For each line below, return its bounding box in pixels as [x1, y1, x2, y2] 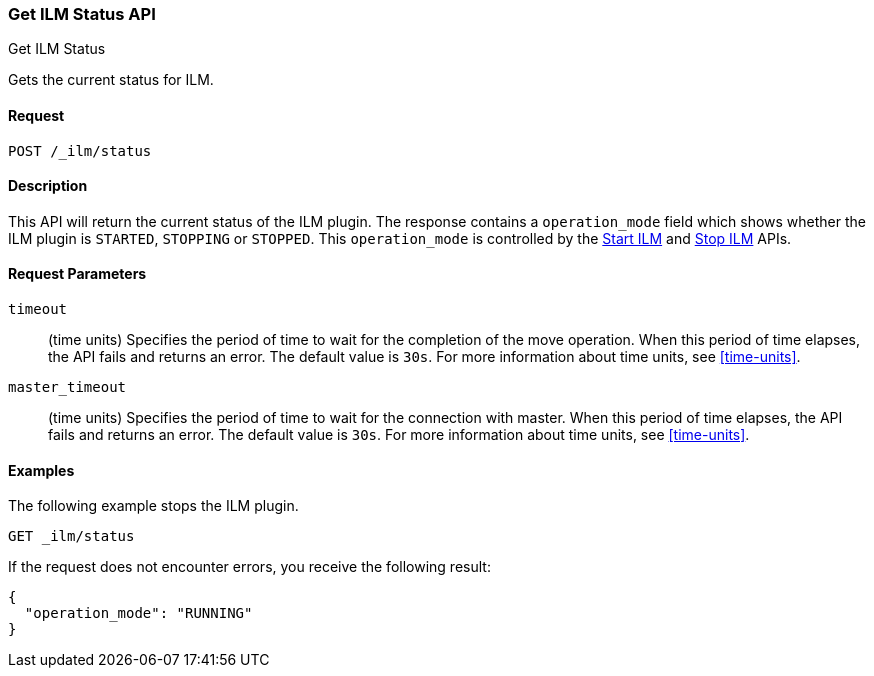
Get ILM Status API [8, 4, 156, 24]
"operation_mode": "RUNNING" [24, 605, 253, 622]
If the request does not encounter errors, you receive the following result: [8, 558, 491, 576]
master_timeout [8, 379, 127, 396]
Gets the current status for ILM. [8, 71, 214, 89]
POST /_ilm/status [8, 142, 152, 159]
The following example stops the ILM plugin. [8, 497, 299, 515]
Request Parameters [8, 265, 147, 283]
